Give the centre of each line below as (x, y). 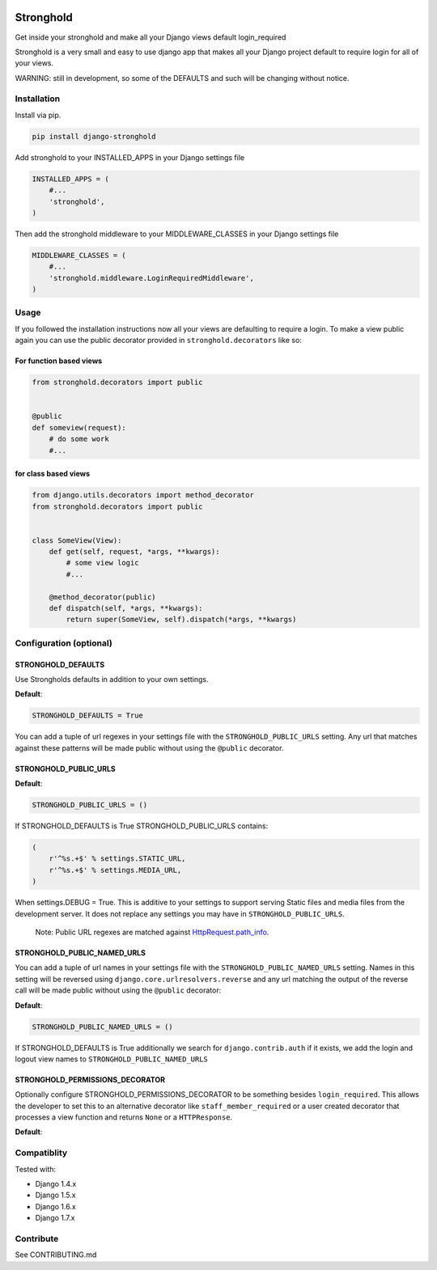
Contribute (37, 1238)
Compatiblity (41, 1153)
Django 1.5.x (55, 1195)
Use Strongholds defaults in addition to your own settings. (112, 679)
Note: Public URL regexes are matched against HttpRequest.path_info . (152, 932)
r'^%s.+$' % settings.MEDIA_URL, (115, 870)
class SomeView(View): (77, 540)
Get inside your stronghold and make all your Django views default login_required (151, 37)
